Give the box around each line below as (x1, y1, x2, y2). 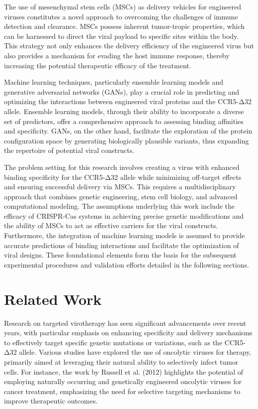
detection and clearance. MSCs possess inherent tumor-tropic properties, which (4, 21, 245, 31)
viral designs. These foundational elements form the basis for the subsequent (4, 250, 237, 260)
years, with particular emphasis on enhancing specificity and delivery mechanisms (4, 327, 253, 338)
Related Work (4, 288, 102, 309)
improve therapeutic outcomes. (4, 396, 98, 406)
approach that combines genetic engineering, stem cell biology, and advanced (4, 191, 238, 201)
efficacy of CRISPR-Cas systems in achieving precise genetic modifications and (4, 210, 244, 221)
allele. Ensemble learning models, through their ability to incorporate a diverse (4, 106, 244, 116)
